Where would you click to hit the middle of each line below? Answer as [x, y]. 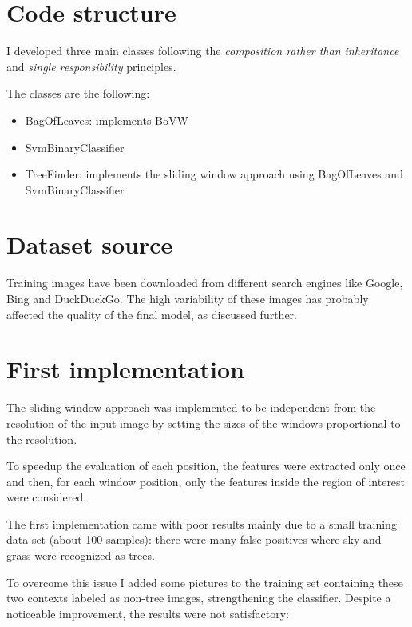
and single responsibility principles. [91, 66]
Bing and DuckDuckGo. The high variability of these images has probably [188, 298]
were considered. [47, 497]
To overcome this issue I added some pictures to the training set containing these [205, 582]
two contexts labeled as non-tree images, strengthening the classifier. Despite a [199, 598]
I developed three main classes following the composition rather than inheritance [203, 51]
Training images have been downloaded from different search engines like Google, [205, 283]
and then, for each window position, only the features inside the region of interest [206, 481]
